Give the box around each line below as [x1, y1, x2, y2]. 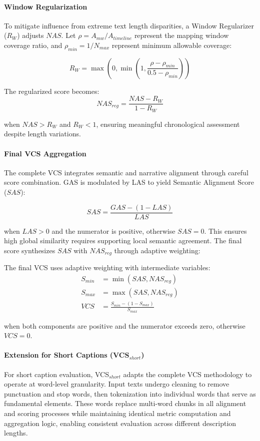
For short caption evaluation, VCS [4, 369, 109, 379]
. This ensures [204, 225, 247, 236]
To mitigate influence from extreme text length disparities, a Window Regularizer [4, 20, 254, 30]
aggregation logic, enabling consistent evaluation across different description [4, 418, 236, 428]
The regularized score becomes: [4, 85, 99, 96]
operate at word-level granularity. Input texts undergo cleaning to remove [4, 379, 229, 389]
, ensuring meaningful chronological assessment [96, 118, 240, 129]
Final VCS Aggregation [4, 148, 86, 158]
